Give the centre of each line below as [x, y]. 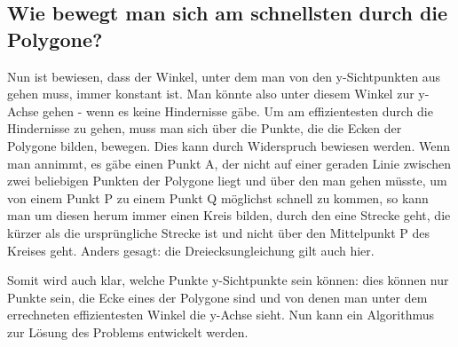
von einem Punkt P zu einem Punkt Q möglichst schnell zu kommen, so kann [218, 197]
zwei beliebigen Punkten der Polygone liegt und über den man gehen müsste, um [227, 181]
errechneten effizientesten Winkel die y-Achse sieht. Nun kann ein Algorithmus [221, 315]
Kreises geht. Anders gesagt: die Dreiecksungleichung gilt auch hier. [191, 250]
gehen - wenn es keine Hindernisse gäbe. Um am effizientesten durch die [238, 110]
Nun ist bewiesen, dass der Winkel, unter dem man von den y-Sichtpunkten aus [224, 76]
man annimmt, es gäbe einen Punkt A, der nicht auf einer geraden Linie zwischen [229, 163]
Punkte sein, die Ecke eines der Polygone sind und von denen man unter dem [217, 297]
